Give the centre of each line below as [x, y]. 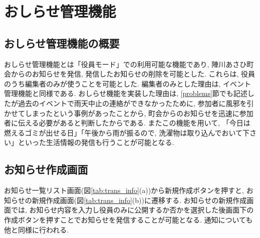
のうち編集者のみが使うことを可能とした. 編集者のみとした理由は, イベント [128, 83]
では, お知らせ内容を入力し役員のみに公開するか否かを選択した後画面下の [132, 210]
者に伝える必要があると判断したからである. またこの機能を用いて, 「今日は [127, 123]
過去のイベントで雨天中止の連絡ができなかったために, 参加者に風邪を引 [136, 103]
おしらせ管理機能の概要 [62, 43]
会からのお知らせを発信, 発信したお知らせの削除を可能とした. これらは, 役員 [130, 74]
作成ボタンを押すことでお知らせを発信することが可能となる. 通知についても [128, 219]
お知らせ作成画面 [46, 169]
